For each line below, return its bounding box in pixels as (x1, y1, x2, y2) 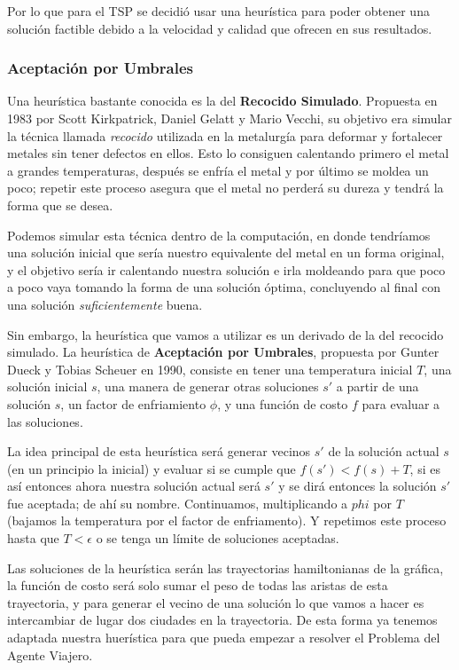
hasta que (7, 529, 59, 548)
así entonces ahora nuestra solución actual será (7, 477, 261, 495)
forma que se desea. (7, 195, 113, 214)
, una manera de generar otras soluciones (97, 377, 319, 396)
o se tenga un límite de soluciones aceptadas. (96, 529, 339, 548)
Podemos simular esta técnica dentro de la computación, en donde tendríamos (7, 225, 431, 244)
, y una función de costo (217, 394, 348, 413)
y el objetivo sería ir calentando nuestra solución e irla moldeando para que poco (7, 260, 446, 279)
